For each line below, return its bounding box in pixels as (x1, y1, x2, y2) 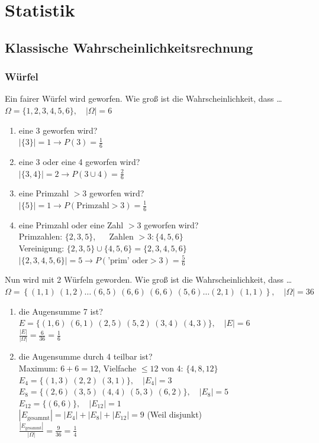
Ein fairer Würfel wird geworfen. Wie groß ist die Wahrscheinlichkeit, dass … (5, 92, 282, 105)
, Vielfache (98, 362, 137, 374)
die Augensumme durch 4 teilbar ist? (18, 350, 153, 363)
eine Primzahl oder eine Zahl (18, 218, 124, 231)
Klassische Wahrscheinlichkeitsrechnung (5, 38, 253, 56)
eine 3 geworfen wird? (18, 124, 98, 136)
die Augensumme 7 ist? (18, 305, 103, 317)
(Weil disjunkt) (147, 408, 202, 421)
